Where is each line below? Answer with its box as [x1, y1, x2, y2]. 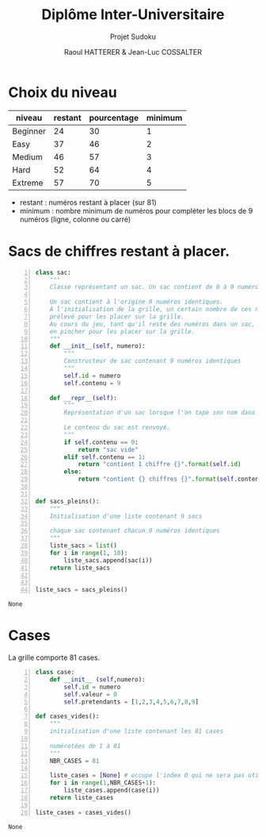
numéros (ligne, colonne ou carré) [19, 214, 131, 224]
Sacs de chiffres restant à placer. [8, 242, 230, 260]
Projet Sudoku [109, 32, 157, 41]
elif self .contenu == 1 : [63, 453, 146, 461]
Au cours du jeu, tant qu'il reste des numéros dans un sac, [49, 320, 256, 328]
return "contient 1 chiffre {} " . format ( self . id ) [78, 461, 241, 469]
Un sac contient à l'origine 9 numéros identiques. [49, 298, 224, 307]
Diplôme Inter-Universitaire [41, 6, 225, 24]
